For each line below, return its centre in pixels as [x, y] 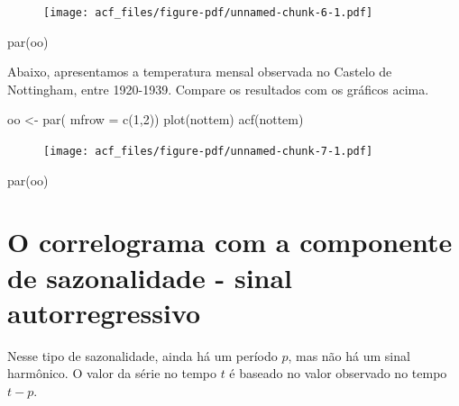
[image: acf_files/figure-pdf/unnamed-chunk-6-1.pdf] [208, 13]
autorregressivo [104, 312]
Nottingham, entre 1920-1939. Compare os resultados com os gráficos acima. [218, 89]
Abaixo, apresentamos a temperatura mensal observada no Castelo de [200, 72]
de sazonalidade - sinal [150, 277]
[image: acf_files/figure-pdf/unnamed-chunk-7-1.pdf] [208, 152]
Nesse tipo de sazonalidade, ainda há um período [142, 355]
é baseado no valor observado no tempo [338, 373]
